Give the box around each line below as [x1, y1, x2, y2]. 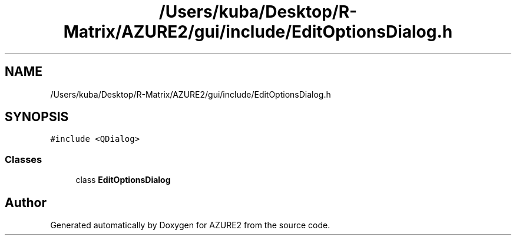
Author [5, 195, 47, 210]
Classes [5, 153, 42, 165]
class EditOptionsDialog [75, 175, 171, 185]
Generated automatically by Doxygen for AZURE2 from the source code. [50, 220, 330, 231]
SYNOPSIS [5, 109, 69, 125]
